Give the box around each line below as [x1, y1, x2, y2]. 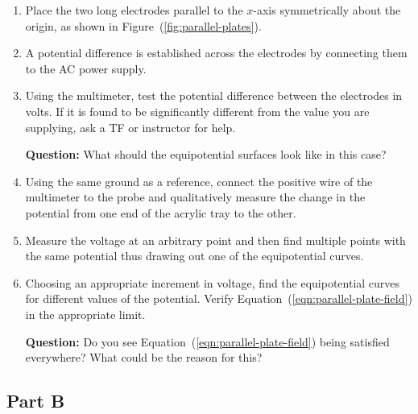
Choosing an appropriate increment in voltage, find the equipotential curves [25, 274, 400, 291]
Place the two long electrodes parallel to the [25, 2, 243, 18]
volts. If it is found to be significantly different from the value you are [25, 102, 370, 119]
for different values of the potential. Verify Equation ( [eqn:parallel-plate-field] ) [25, 290, 412, 307]
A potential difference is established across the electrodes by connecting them [25, 44, 408, 61]
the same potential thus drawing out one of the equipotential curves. [25, 247, 364, 264]
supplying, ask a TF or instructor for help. [25, 118, 236, 135]
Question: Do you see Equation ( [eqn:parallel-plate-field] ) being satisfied [25, 333, 390, 350]
